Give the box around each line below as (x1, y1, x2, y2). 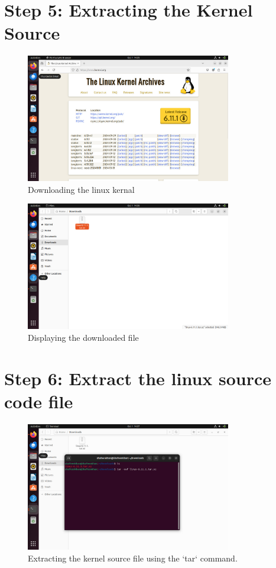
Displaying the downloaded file (28, 331, 139, 344)
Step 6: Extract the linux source (4, 366, 272, 390)
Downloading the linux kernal (28, 183, 135, 195)
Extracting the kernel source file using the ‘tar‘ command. (28, 551, 238, 564)
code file (4, 389, 73, 414)
